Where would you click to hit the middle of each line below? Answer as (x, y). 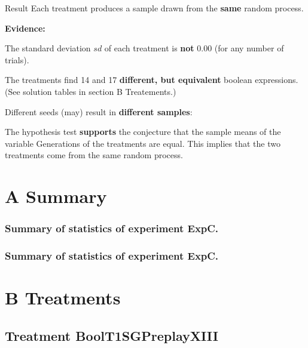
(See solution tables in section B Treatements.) (91, 91)
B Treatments (63, 298)
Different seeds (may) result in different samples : (99, 111)
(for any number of (249, 48)
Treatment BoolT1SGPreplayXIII (112, 335)
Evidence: (25, 28)
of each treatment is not (149, 48)
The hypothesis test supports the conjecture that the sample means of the (143, 132)
